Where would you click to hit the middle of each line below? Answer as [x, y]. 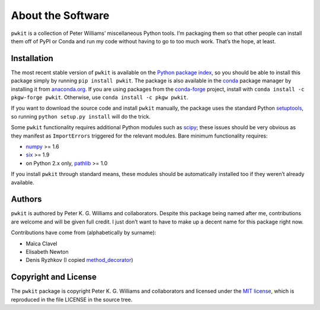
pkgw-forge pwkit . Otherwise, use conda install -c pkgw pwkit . [100, 97]
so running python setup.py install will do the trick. [81, 116]
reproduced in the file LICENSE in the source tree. [72, 299]
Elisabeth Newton [47, 252]
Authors [26, 199]
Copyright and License [54, 277]
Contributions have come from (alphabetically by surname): [84, 233]
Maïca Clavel [41, 244]
